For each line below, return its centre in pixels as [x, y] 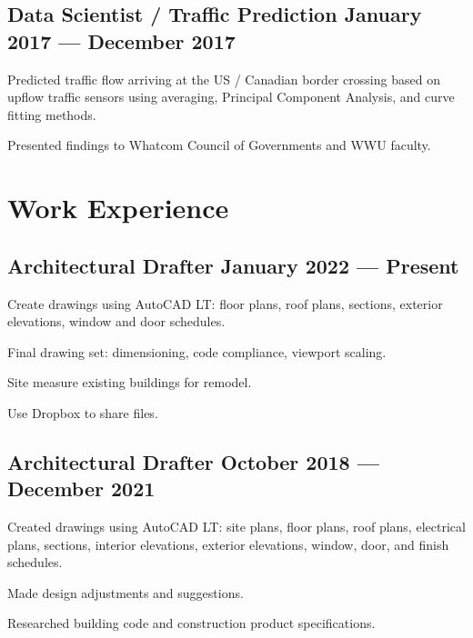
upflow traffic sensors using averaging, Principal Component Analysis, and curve [231, 97]
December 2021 [81, 488]
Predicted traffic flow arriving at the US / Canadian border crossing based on [224, 79]
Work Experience [118, 208]
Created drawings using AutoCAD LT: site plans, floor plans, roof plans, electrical [236, 527]
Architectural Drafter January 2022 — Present [233, 265]
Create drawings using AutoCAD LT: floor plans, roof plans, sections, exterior [225, 303]
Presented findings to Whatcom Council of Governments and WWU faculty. [219, 145]
